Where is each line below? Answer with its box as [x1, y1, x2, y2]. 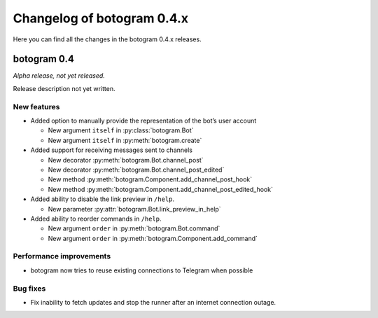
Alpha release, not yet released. [13, 71, 105, 80]
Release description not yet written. [13, 84, 115, 92]
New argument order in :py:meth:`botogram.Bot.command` [48, 224, 220, 233]
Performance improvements [13, 251, 111, 261]
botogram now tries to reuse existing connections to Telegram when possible [30, 266, 253, 275]
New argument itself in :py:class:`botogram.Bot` [48, 126, 194, 134]
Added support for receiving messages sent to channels [30, 146, 192, 154]
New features [13, 102, 60, 111]
